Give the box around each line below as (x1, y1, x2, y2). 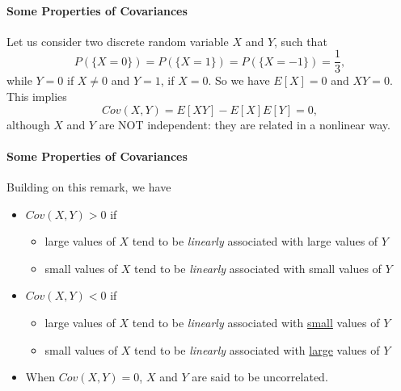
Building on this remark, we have (6, 179, 171, 195)
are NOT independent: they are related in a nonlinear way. (99, 116, 390, 132)
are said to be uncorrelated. (192, 368, 328, 385)
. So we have (208, 72, 270, 89)
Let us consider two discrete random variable (6, 32, 229, 49)
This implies (6, 88, 67, 105)
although (6, 116, 50, 132)
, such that (274, 32, 327, 49)
